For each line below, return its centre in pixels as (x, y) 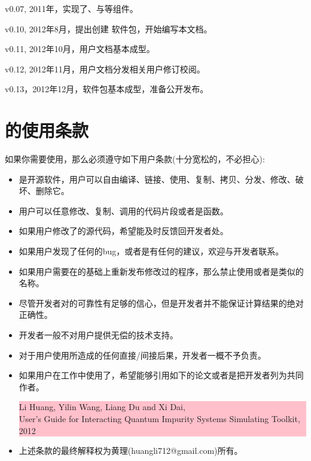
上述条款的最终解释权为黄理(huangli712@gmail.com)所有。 (131, 451)
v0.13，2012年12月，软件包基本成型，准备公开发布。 (107, 89)
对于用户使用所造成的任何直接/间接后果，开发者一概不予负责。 (142, 355)
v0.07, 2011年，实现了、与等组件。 (71, 8)
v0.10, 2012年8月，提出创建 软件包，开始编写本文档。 (109, 28)
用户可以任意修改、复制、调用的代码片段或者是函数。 (124, 210)
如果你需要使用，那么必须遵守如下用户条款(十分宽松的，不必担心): (135, 159)
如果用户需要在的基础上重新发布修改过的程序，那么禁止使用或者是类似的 (161, 271)
